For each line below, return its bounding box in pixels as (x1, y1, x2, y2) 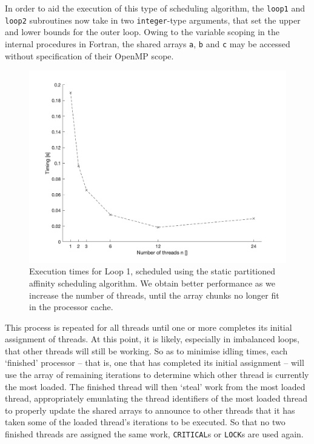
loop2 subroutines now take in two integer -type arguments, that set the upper (5, 13, 301, 26)
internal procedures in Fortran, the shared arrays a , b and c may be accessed (5, 37, 290, 50)
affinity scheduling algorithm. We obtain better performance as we (29, 276, 275, 289)
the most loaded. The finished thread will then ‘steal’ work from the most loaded (5, 380, 306, 393)
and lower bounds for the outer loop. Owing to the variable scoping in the (5, 25, 280, 38)
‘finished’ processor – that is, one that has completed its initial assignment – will (5, 356, 304, 369)
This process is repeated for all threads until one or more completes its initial (5, 320, 292, 333)
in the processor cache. (29, 300, 113, 313)
